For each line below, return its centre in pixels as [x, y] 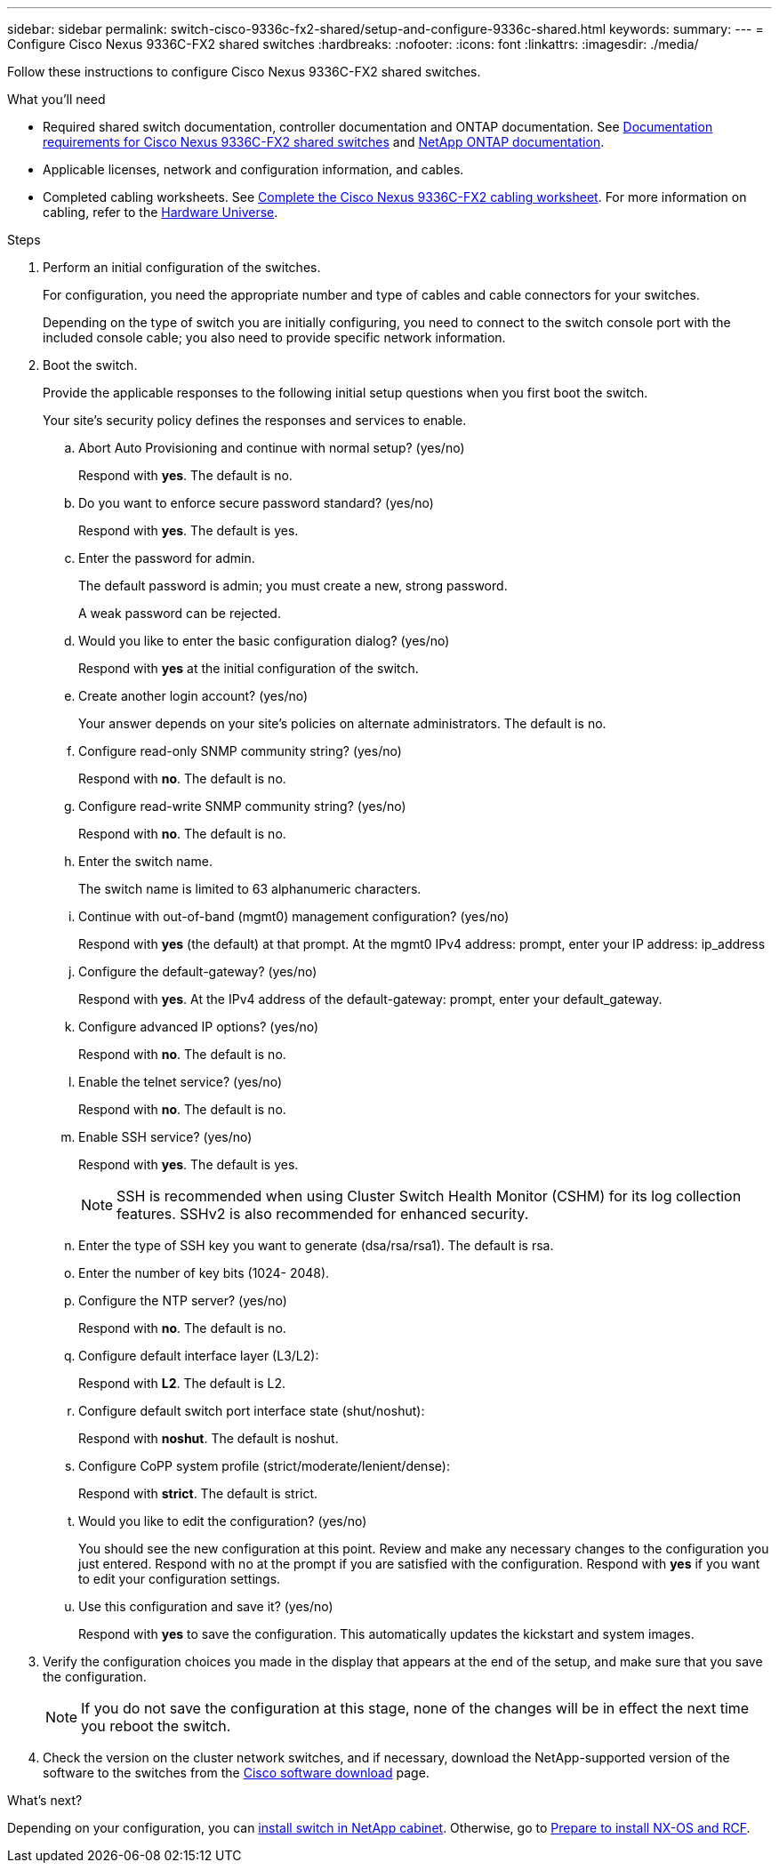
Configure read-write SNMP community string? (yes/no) [242, 806]
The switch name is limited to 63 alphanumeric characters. [250, 889]
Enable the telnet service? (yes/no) [180, 1082]
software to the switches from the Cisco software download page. [236, 1773]
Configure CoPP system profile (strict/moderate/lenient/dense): [264, 1466]
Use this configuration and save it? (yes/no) [206, 1606]
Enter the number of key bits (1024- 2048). [204, 1273]
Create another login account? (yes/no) [193, 696]
